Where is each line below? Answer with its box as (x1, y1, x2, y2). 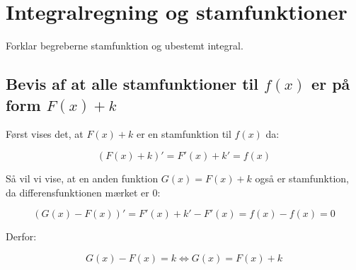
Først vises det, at (6, 127, 84, 141)
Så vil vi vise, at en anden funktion (6, 170, 159, 185)
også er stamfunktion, (255, 170, 349, 185)
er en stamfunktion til (136, 127, 231, 141)
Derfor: (6, 229, 37, 244)
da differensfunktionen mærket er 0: (6, 184, 161, 199)
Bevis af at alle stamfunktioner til (6, 73, 258, 95)
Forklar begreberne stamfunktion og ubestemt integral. (6, 38, 243, 53)
